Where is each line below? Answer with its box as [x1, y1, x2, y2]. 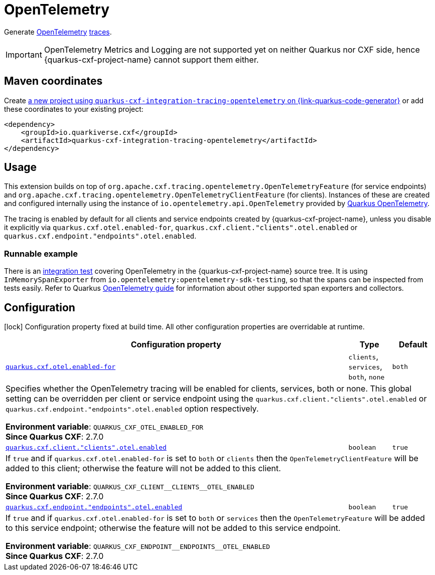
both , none [348, 371, 385, 382]
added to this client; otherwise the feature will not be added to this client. [6, 463, 281, 474]
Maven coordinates [4, 75, 103, 88]
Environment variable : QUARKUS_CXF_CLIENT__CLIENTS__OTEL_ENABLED [6, 481, 254, 492]
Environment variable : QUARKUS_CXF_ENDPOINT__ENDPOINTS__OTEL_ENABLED [6, 541, 270, 551]
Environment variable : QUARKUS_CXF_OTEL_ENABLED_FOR [6, 422, 204, 432]
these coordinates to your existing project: [4, 104, 143, 113]
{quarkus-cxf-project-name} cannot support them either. [44, 54, 259, 65]
